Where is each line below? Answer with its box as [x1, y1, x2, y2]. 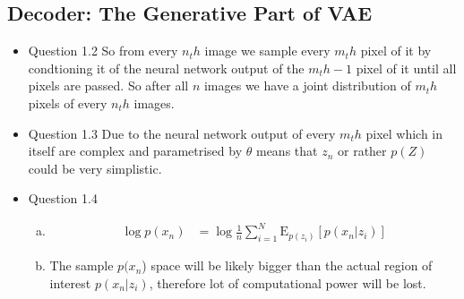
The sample [49, 256, 114, 275]
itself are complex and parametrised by [28, 141, 243, 160]
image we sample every [204, 41, 331, 60]
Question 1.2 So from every [28, 41, 178, 60]
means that [255, 141, 318, 160]
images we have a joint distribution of [203, 76, 411, 95]
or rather [338, 141, 387, 160]
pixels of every [28, 93, 107, 112]
